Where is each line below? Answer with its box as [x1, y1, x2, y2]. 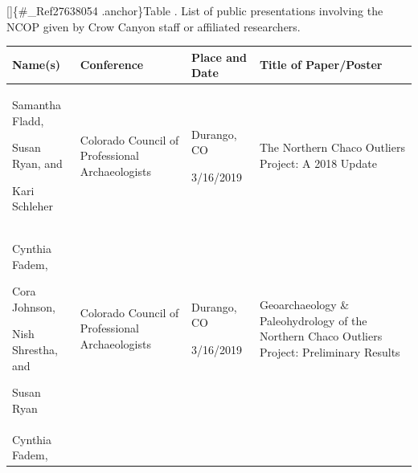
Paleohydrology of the [259, 312, 367, 328]
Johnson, [12, 298, 55, 315]
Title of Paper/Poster [259, 56, 383, 73]
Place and [191, 48, 247, 65]
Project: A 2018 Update [259, 154, 377, 171]
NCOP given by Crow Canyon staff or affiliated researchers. [6, 18, 301, 35]
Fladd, [12, 112, 44, 128]
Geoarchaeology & [259, 296, 350, 312]
